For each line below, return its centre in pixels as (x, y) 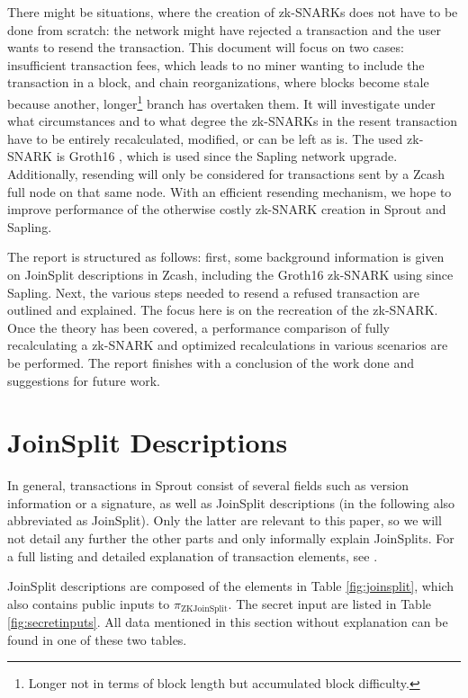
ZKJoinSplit (204, 609)
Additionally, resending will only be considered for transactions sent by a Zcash (226, 174)
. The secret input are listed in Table (329, 603)
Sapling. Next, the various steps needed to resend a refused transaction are (213, 292)
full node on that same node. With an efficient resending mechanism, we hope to (229, 191)
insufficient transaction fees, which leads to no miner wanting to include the (216, 64)
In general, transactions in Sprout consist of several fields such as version (208, 485)
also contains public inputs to (89, 603)
